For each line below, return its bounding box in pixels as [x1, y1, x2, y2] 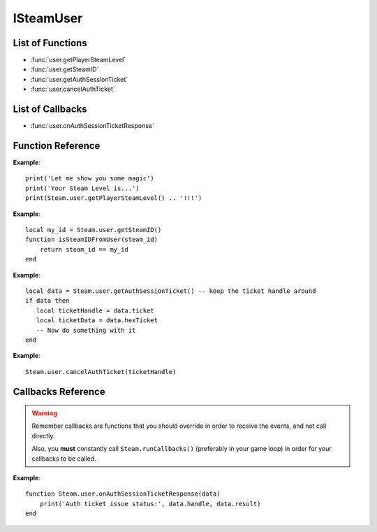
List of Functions [13, 37, 87, 49]
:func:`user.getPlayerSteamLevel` [30, 56, 126, 64]
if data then [25, 297, 70, 305]
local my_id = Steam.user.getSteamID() [25, 226, 162, 233]
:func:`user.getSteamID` [30, 65, 99, 73]
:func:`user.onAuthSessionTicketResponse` [30, 122, 155, 130]
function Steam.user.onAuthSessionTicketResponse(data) [25, 490, 221, 498]
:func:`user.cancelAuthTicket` [30, 85, 115, 94]
